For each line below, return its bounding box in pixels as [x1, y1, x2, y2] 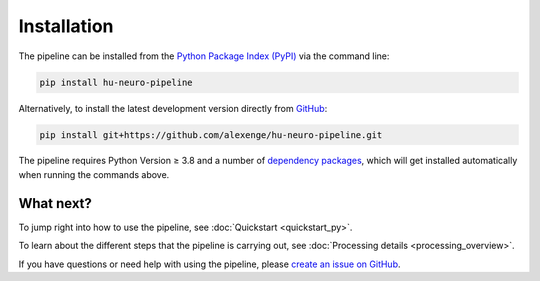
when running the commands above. [18, 168, 170, 180]
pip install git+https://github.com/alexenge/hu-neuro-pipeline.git [39, 129, 383, 140]
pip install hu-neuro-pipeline [39, 76, 194, 88]
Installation [18, 15, 114, 37]
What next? [18, 195, 92, 212]
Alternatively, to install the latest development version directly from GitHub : [18, 102, 328, 114]
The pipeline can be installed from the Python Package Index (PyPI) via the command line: [18, 50, 390, 62]
